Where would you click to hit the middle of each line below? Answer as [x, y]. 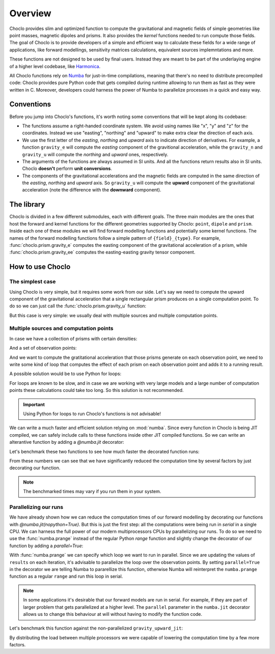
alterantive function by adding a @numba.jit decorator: [67, 442]
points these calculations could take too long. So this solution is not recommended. [97, 390]
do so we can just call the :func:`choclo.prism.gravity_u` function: [78, 306]
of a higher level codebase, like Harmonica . [55, 66]
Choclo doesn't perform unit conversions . [67, 168]
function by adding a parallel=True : [46, 546]
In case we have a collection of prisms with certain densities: [73, 338]
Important [34, 404]
